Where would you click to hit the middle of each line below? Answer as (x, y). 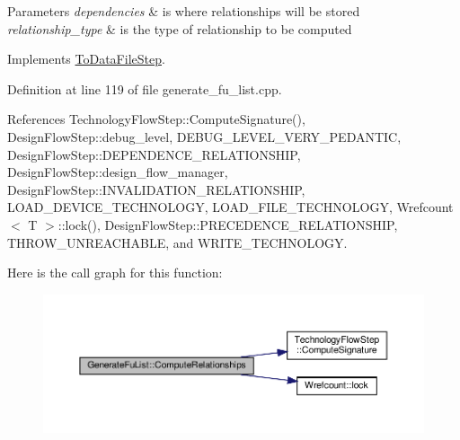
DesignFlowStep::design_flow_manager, (118, 172)
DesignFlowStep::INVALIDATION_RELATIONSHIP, (156, 189)
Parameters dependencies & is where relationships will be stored (184, 11)
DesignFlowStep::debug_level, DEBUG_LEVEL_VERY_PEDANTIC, (204, 136)
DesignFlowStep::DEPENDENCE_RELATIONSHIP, (154, 154)
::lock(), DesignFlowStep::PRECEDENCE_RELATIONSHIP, (228, 224)
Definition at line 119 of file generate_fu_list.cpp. (145, 88)
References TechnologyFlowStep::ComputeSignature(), (156, 119)
